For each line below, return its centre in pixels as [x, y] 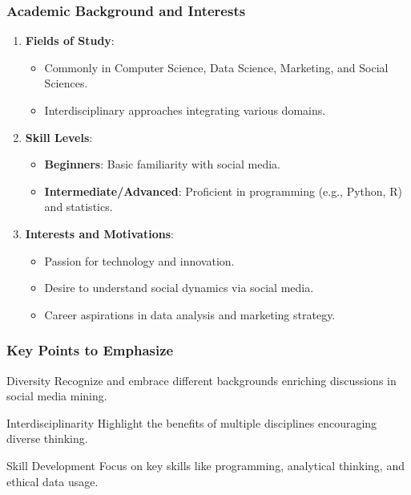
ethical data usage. [52, 481]
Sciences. [66, 83]
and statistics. [79, 207]
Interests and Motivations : [99, 233]
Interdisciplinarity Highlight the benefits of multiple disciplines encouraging [192, 422]
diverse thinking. [47, 438]
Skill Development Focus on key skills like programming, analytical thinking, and [205, 465]
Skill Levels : [59, 137]
